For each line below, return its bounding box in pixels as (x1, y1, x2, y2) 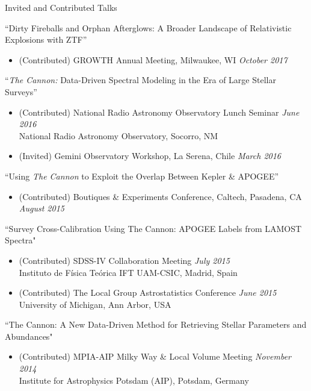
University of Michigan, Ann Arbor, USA (19, 298, 171, 310)
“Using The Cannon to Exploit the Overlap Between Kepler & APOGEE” (5, 169, 279, 182)
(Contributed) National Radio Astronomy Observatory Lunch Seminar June (19, 105, 300, 118)
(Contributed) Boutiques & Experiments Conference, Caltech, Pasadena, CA (19, 190, 302, 202)
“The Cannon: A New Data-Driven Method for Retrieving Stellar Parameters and (5, 318, 307, 331)
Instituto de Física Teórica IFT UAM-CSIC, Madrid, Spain (19, 266, 238, 278)
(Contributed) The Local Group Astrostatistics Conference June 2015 (19, 286, 277, 299)
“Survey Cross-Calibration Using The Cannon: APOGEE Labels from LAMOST (5, 222, 302, 234)
